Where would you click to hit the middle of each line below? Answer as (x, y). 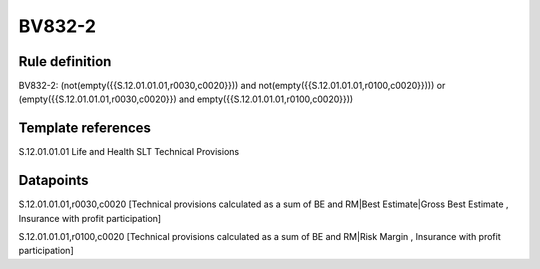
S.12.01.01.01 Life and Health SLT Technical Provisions (129, 152)
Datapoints (53, 180)
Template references (85, 128)
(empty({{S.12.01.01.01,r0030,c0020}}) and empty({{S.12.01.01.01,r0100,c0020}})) (186, 99)
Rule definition (65, 61)
